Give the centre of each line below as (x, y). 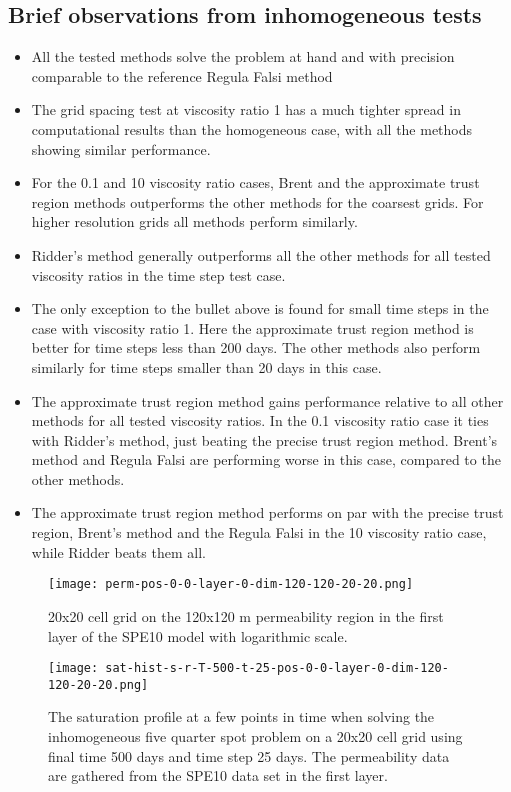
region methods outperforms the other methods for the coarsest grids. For (257, 201)
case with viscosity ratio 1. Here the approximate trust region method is (252, 327)
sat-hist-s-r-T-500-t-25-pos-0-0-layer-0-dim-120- (277, 668)
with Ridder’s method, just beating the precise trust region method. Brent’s (264, 439)
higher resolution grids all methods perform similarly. (194, 221)
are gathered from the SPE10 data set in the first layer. (218, 775)
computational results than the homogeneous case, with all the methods (252, 128)
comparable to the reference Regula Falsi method (182, 75)
